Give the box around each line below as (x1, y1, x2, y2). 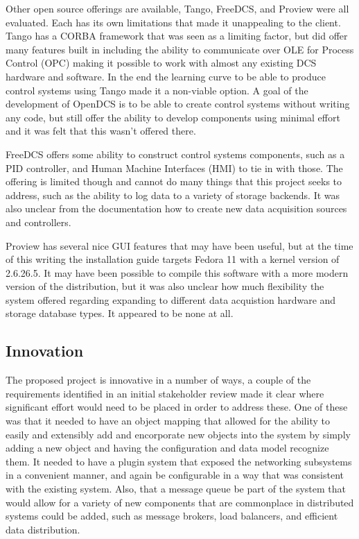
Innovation (6, 340, 84, 361)
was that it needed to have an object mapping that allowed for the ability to (6, 413, 330, 428)
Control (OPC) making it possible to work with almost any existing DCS (6, 55, 317, 70)
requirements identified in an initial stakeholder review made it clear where (6, 386, 324, 400)
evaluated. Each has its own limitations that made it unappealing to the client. (6, 15, 341, 29)
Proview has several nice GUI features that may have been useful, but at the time (6, 238, 353, 253)
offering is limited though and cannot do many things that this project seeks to (6, 174, 342, 189)
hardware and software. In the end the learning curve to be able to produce (6, 69, 326, 83)
